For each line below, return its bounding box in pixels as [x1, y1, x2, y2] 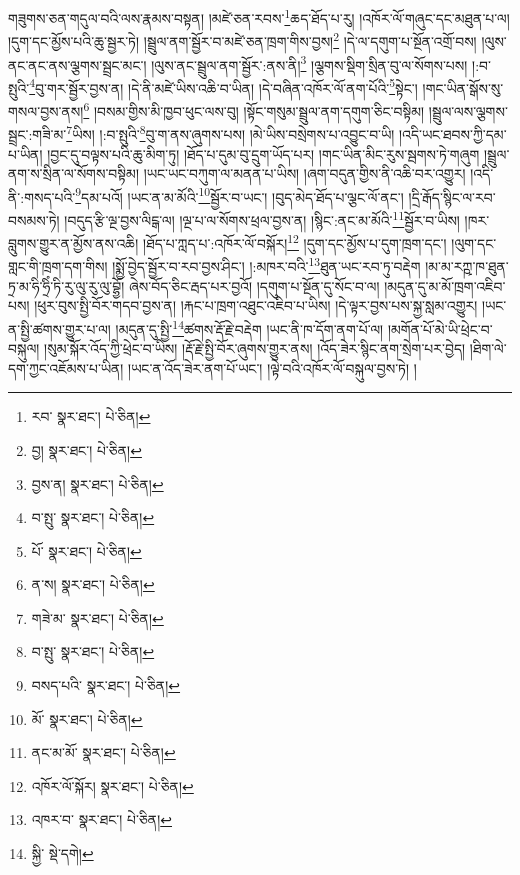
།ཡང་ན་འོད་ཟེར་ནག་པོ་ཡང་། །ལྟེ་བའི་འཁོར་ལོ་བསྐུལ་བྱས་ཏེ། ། [128, 357, 417, 378]
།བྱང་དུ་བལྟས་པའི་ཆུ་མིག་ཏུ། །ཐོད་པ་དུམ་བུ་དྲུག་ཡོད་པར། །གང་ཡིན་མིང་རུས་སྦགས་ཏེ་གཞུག [47, 143, 480, 164]
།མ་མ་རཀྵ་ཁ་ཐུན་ [425, 256, 509, 277]
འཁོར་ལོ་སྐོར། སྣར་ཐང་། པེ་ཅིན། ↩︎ [31, 775, 194, 796]
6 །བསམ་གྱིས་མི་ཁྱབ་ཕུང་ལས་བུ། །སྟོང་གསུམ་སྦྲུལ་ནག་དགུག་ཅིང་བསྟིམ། [83, 98, 425, 121]
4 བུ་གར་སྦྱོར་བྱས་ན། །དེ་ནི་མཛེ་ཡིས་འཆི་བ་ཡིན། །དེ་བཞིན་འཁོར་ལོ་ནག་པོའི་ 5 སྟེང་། [29, 74, 418, 98]
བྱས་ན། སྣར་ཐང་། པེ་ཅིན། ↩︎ [31, 473, 164, 494]
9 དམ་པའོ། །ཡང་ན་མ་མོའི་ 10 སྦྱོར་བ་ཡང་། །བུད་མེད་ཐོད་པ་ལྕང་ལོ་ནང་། [75, 183, 404, 207]
